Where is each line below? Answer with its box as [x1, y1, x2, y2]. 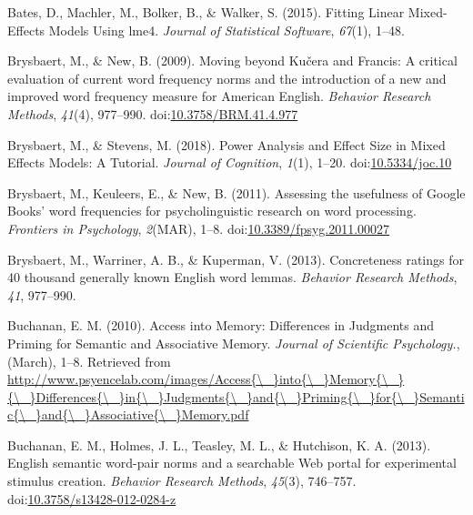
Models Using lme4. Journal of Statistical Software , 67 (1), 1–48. [48, 20, 405, 39]
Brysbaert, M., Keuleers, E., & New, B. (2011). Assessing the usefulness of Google [7, 183, 466, 202]
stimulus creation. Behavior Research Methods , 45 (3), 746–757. [7, 471, 357, 490]
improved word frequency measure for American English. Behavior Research [7, 86, 431, 106]
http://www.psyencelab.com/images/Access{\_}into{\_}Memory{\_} [7, 369, 405, 389]
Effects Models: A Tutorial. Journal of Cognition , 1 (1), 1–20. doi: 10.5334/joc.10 [7, 153, 452, 172]
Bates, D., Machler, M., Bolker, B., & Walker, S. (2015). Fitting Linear [7, 3, 405, 21]
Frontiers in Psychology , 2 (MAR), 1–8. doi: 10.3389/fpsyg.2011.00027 [7, 218, 390, 237]
